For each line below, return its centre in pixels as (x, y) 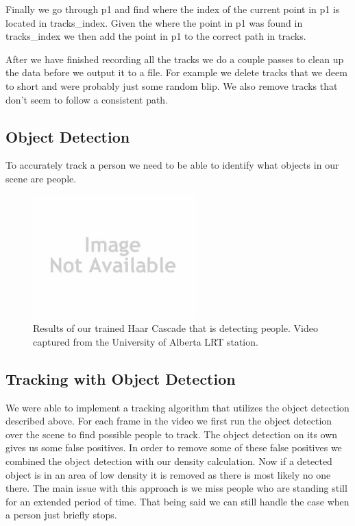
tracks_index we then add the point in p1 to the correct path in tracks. (156, 36)
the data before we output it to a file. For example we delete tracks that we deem (176, 72)
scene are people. (41, 178)
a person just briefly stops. (61, 515)
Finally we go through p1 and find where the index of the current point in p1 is (173, 9)
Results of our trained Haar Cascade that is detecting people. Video (175, 328)
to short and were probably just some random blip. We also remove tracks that (172, 85)
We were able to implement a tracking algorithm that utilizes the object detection (177, 407)
